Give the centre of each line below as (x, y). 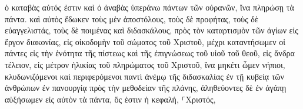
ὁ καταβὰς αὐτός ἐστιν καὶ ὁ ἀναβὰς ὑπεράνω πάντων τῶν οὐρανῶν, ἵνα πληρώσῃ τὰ (149, 7)
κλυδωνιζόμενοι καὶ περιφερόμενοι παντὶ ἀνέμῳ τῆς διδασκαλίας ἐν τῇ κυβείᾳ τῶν (144, 76)
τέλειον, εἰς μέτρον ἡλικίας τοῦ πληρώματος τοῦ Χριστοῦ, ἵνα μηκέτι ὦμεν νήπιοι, (145, 64)
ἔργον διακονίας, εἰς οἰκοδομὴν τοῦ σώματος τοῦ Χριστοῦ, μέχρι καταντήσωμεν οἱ (145, 41)
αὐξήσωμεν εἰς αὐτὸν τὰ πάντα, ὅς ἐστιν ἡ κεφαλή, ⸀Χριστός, (110, 99)
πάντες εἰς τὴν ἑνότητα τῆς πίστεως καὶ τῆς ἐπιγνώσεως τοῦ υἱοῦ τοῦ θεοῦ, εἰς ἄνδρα (150, 53)
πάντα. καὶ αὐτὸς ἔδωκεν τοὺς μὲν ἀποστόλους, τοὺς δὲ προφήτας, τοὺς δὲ (131, 18)
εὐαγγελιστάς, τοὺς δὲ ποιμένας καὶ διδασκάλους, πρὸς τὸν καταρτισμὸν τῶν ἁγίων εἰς (151, 30)
